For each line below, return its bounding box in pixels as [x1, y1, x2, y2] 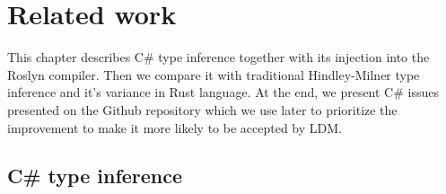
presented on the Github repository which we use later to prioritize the [7, 100, 398, 119]
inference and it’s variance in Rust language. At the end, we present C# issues [7, 83, 439, 101]
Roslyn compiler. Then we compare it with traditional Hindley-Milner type [7, 65, 420, 84]
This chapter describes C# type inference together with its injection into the [7, 48, 430, 66]
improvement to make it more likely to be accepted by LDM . [7, 118, 342, 137]
